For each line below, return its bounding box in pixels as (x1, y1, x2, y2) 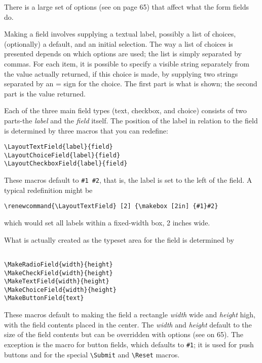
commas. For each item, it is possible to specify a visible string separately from (4, 58, 249, 69)
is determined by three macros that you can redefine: (4, 125, 168, 136)
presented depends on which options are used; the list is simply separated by (4, 48, 242, 59)
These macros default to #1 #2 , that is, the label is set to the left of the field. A (4, 175, 252, 185)
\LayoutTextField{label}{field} (4, 143, 113, 151)
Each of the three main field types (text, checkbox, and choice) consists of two (4, 105, 247, 116)
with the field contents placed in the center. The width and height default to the (4, 319, 252, 329)
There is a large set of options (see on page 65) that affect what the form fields (4, 2, 249, 12)
